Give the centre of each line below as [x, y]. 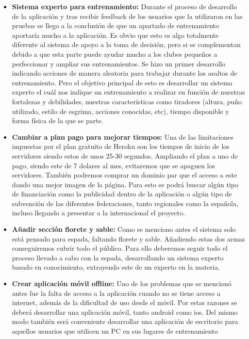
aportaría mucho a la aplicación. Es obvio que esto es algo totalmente [115, 35]
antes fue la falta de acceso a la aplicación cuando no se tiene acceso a [116, 293]
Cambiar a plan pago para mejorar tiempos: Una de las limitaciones [123, 137]
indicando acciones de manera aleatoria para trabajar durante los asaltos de [124, 73]
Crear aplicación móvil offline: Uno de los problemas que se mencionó [122, 283]
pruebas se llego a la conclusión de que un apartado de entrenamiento [115, 25]
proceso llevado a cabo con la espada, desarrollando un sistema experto [118, 257]
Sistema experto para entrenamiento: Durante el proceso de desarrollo [124, 6]
